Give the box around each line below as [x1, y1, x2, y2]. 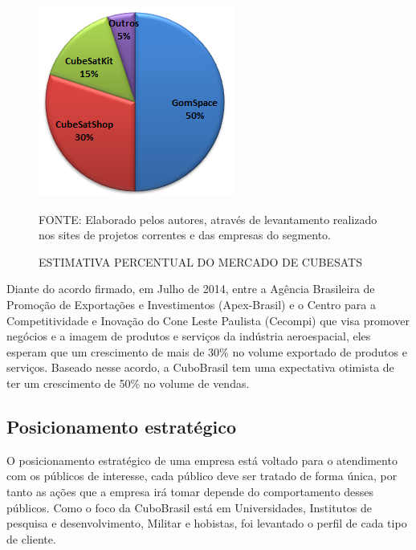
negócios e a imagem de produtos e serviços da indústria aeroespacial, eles [6, 328, 371, 344]
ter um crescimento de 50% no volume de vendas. [6, 374, 250, 391]
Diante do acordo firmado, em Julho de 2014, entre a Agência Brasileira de [6, 280, 375, 297]
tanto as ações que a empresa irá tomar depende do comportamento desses [6, 483, 374, 499]
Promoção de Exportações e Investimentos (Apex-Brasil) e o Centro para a [6, 295, 376, 312]
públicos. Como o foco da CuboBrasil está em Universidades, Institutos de [6, 499, 373, 515]
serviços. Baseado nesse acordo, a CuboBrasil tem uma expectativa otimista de [6, 359, 394, 376]
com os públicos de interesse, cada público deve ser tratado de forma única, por [6, 467, 398, 484]
